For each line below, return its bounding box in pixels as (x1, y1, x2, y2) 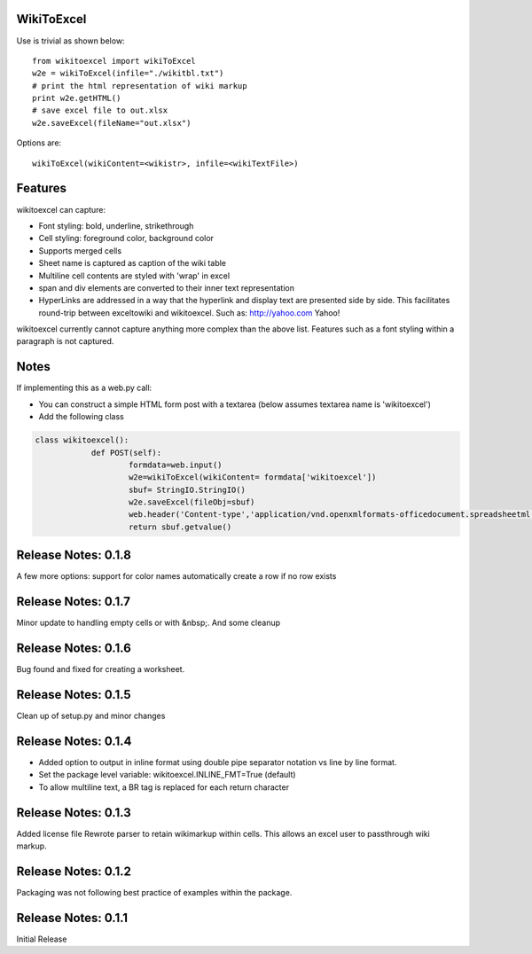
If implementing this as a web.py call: (16, 382, 153, 394)
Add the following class (38, 411, 124, 422)
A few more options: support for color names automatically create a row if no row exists (16, 571, 337, 582)
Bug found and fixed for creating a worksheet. (16, 664, 185, 675)
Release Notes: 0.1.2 (16, 864, 132, 879)
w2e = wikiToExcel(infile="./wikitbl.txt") (32, 68, 224, 79)
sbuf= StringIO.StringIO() (129, 484, 246, 495)
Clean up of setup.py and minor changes (16, 710, 166, 722)
